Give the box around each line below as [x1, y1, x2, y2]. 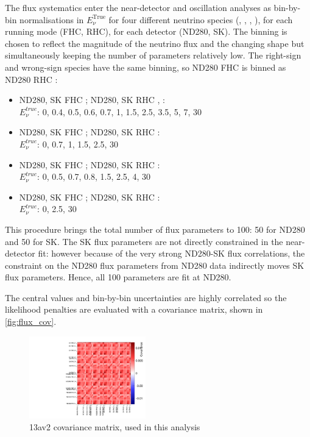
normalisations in [19, 13, 84, 26]
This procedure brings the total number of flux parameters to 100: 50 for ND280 [5, 222, 305, 235]
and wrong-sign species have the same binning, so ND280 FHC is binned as [5, 60, 286, 73]
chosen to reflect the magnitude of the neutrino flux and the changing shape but [5, 37, 305, 49]
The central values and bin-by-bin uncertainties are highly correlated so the [5, 291, 287, 304]
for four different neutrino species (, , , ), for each [108, 13, 293, 26]
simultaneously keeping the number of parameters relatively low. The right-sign [5, 49, 301, 62]
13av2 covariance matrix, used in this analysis [29, 421, 200, 433]
